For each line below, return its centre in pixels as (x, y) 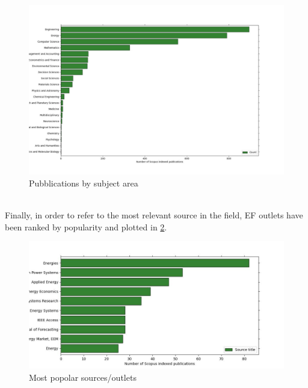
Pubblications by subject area (84, 183)
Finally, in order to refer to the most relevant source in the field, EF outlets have (154, 215)
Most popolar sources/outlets (83, 377)
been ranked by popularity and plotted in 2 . (86, 226)
